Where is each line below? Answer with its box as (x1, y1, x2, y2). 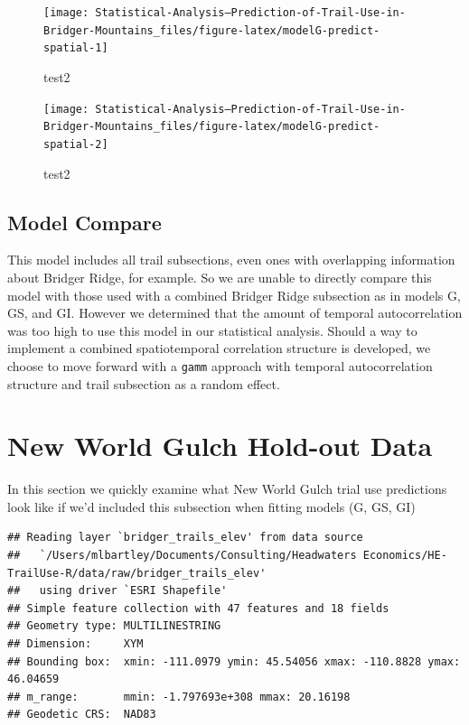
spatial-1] (43, 42, 108, 55)
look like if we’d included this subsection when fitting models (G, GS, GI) (7, 497, 416, 516)
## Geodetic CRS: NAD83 (7, 708, 156, 721)
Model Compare (7, 208, 162, 236)
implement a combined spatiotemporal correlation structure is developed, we (7, 339, 431, 358)
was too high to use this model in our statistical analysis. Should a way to (7, 321, 417, 339)
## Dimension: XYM (7, 637, 144, 651)
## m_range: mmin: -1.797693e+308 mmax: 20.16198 (7, 690, 351, 703)
